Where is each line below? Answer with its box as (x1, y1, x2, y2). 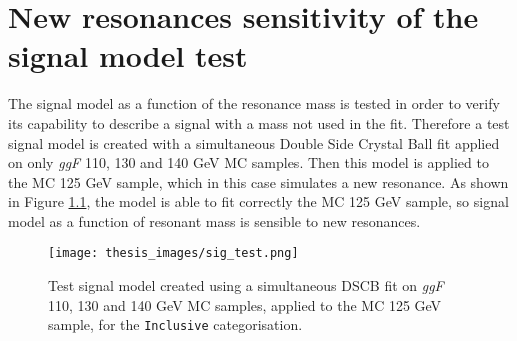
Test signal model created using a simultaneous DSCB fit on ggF (48, 275, 444, 296)
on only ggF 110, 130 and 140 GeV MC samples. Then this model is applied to (8, 152, 489, 173)
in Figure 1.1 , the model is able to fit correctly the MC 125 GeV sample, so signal (8, 191, 509, 212)
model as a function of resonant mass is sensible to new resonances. (8, 210, 421, 231)
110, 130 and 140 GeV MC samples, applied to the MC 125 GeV (48, 294, 442, 315)
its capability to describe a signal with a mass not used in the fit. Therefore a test (8, 112, 510, 133)
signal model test (8, 35, 248, 76)
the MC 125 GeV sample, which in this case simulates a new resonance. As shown (8, 171, 509, 192)
